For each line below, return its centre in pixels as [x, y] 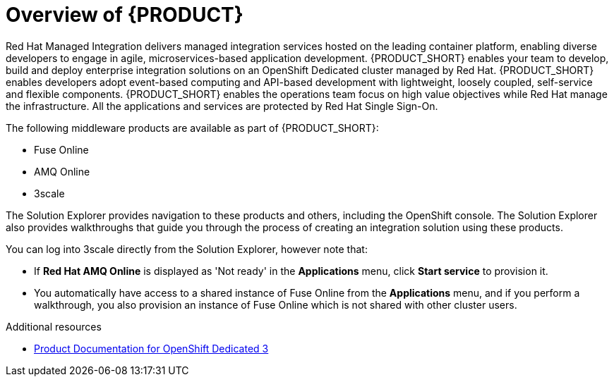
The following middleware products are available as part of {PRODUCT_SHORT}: [192, 128]
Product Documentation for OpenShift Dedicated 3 [151, 348]
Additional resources [54, 326]
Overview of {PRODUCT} [125, 15]
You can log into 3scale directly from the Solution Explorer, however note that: [187, 249]
